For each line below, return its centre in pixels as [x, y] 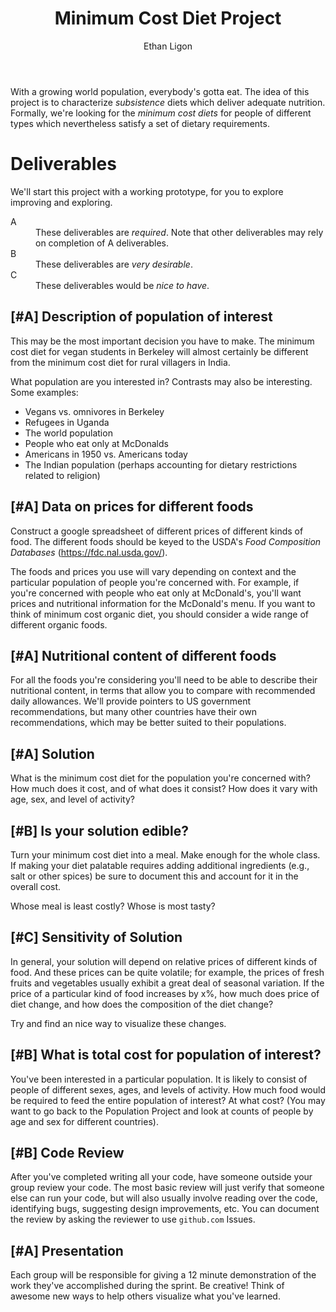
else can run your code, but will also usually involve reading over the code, [164, 1198]
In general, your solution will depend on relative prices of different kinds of [164, 961]
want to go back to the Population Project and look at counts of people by [162, 1111]
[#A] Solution [52, 753]
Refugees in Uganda [67, 422]
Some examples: [44, 392]
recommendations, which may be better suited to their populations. [148, 723]
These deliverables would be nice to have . [122, 285]
